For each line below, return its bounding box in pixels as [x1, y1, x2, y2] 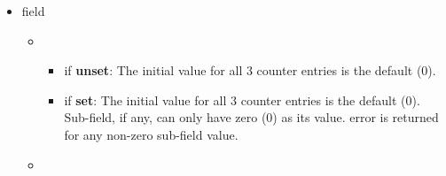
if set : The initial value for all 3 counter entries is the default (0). [64, 90, 420, 109]
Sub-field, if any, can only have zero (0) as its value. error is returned [64, 108, 439, 126]
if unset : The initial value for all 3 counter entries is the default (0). [64, 61, 436, 80]
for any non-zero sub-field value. [64, 125, 239, 143]
